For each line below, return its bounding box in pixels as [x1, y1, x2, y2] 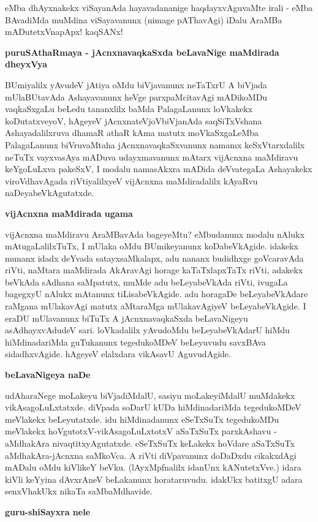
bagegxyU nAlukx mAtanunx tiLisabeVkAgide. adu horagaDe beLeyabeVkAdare [5, 287, 308, 300]
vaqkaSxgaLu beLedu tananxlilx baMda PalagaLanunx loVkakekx [5, 102, 253, 115]
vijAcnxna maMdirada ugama [5, 206, 133, 219]
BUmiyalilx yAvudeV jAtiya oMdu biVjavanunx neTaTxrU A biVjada [5, 78, 267, 91]
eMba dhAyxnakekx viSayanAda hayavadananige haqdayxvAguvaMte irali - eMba [5, 1, 313, 13]
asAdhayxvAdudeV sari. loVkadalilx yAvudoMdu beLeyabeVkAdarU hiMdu [5, 323, 290, 336]
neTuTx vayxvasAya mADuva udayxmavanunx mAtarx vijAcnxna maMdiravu [5, 150, 298, 163]
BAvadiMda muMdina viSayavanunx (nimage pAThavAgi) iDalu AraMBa [5, 13, 282, 26]
